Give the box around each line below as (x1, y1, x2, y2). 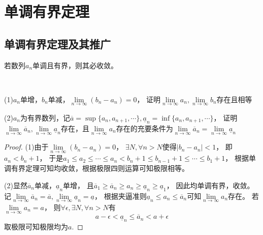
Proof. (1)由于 (4, 141, 49, 152)
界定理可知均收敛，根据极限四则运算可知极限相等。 (18, 163, 189, 173)
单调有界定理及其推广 (4, 36, 111, 51)
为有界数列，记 (20, 112, 70, 123)
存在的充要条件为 (116, 123, 173, 133)
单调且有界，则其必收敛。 (32, 60, 118, 70)
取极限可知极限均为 (4, 221, 68, 232)
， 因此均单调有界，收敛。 (166, 180, 254, 190)
